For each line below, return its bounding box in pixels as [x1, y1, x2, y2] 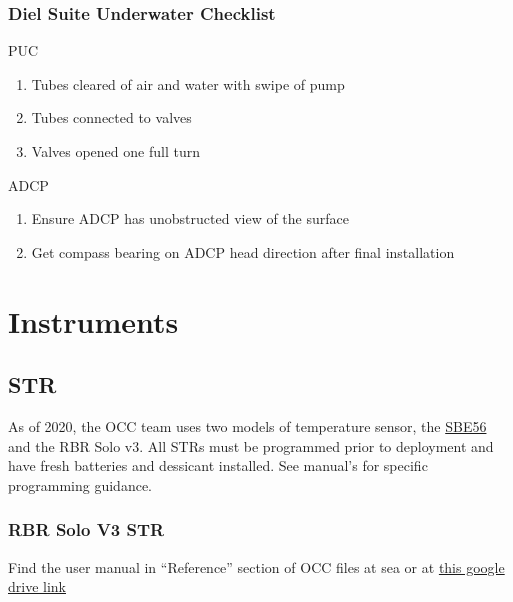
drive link [8, 576, 67, 597]
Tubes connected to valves [31, 107, 192, 128]
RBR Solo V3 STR [8, 517, 165, 542]
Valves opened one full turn [31, 141, 200, 161]
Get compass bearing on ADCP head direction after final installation [31, 241, 455, 262]
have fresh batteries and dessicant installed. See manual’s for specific [8, 455, 428, 476]
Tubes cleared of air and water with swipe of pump [31, 73, 345, 94]
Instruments [8, 300, 179, 341]
